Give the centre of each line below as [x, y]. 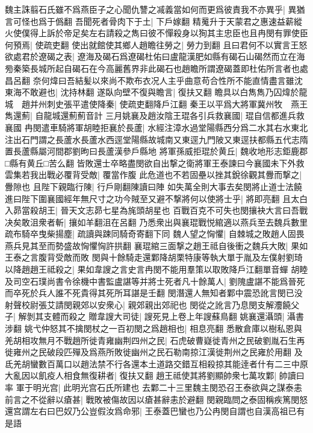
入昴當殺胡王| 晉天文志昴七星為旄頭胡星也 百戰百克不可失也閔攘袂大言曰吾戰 [156, 210]
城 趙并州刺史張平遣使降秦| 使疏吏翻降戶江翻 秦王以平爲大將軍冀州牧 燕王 [156, 103]
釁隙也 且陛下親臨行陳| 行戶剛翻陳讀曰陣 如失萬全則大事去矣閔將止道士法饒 [153, 186]
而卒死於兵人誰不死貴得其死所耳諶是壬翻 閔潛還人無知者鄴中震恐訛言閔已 [150, 293]
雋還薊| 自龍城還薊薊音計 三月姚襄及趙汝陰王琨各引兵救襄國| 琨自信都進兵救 [155, 115]
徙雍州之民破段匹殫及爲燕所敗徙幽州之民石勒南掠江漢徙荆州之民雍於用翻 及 [154, 352]
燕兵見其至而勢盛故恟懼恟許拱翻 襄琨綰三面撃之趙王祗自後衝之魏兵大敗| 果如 [156, 245]
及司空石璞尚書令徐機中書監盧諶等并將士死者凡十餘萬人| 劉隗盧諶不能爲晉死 [155, 281]
